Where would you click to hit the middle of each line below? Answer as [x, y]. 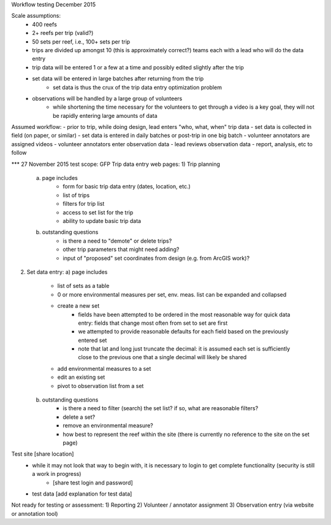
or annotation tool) [35, 513]
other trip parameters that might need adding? [121, 249]
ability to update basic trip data [102, 220]
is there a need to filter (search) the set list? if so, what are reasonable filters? [161, 408]
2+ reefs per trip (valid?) [63, 33]
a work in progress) [57, 474]
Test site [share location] [43, 454]
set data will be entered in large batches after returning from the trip [118, 79]
